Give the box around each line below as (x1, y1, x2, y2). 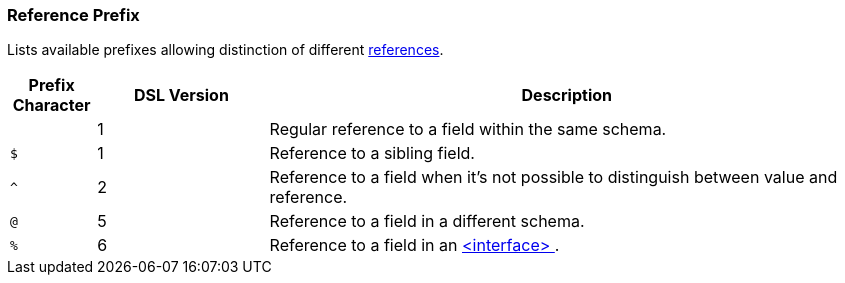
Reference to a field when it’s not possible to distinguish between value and (269, 167, 838, 188)
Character (12, 95, 91, 116)
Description (521, 85, 612, 106)
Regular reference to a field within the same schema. (269, 119, 667, 140)
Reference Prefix (7, 5, 140, 25)
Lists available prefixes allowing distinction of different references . (7, 41, 444, 59)
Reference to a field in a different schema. (269, 211, 585, 232)
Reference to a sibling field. (269, 143, 475, 164)
